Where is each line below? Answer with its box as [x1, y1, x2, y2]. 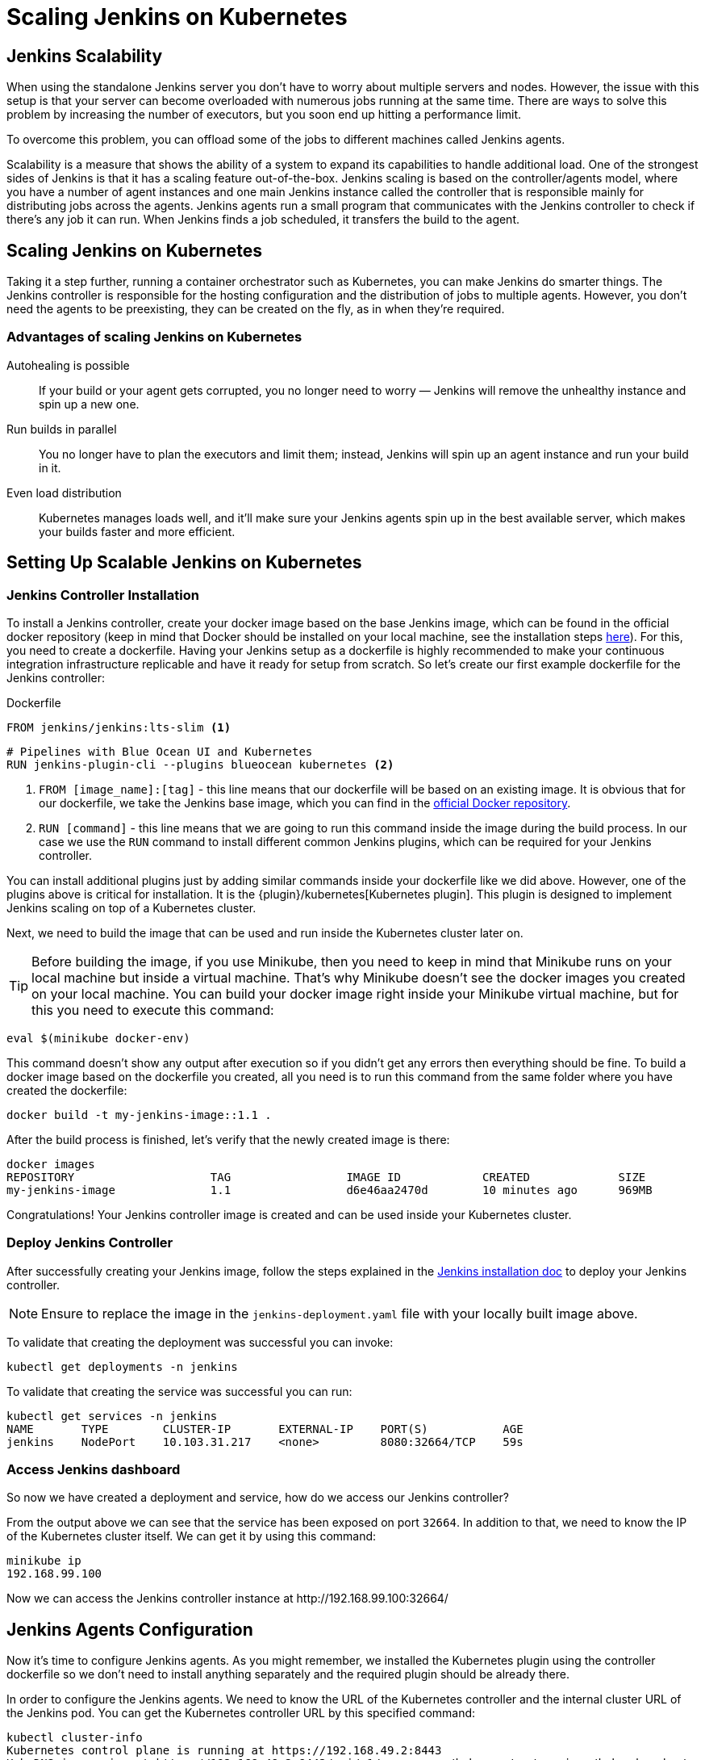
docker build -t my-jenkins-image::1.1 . [6, 1108, 272, 1121]
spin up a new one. [39, 396, 140, 411]
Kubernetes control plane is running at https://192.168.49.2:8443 [6, 1744, 442, 1758]
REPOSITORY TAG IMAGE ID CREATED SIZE [6, 1170, 646, 1184]
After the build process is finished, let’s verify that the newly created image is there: [6, 1132, 450, 1146]
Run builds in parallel [6, 421, 117, 436]
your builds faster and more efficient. [39, 524, 236, 538]
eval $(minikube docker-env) [6, 1031, 190, 1045]
